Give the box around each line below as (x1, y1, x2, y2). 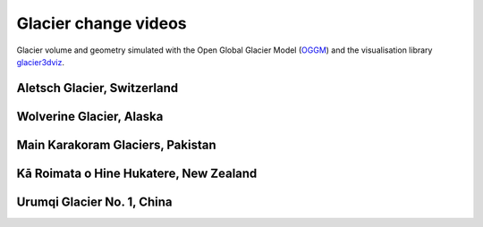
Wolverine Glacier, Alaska (16, 108, 164, 124)
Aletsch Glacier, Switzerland (16, 80, 179, 96)
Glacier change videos (16, 13, 187, 33)
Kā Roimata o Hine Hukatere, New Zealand (16, 165, 258, 181)
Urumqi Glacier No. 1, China (16, 194, 173, 209)
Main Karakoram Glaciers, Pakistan (16, 137, 216, 152)
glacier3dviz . (16, 56, 64, 67)
